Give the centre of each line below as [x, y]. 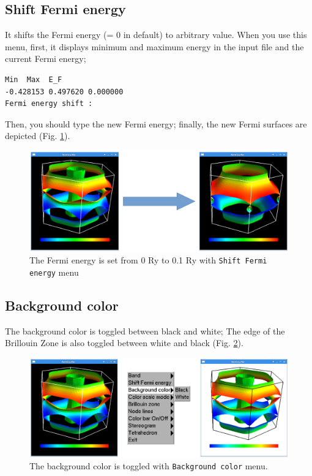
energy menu [54, 272]
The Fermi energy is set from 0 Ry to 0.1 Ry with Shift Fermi [148, 260]
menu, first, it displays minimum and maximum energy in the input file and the [154, 46]
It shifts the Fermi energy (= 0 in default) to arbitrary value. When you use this [156, 35]
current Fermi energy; [46, 59]
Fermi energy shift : [49, 104]
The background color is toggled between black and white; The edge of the [145, 331]
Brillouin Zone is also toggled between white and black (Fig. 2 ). [124, 343]
